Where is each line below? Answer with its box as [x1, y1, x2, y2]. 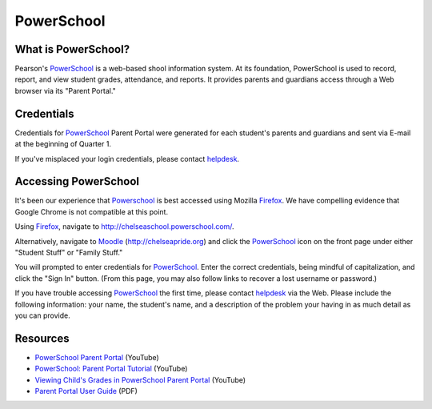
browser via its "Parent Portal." [14, 86, 116, 95]
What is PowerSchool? [14, 42, 130, 56]
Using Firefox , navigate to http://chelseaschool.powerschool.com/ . [14, 222, 235, 231]
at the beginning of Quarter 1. [14, 139, 112, 149]
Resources [14, 331, 70, 345]
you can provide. [14, 311, 71, 320]
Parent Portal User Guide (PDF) [34, 387, 138, 396]
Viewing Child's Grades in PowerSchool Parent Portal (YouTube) [34, 375, 246, 384]
